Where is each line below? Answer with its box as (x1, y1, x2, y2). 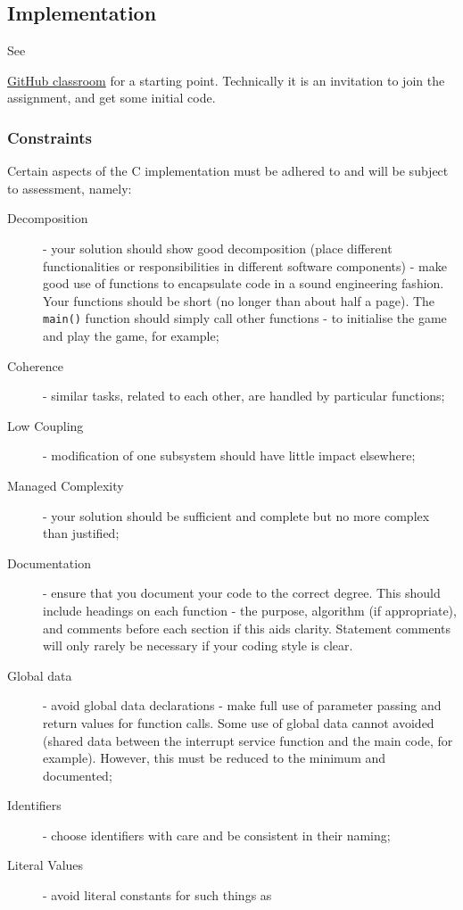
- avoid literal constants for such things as (43, 886, 272, 905)
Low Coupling (7, 416, 84, 434)
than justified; (43, 524, 120, 542)
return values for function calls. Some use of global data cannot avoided (43, 713, 434, 732)
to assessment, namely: (7, 178, 132, 197)
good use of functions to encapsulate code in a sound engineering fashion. (43, 274, 444, 293)
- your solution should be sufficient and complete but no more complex (43, 506, 430, 525)
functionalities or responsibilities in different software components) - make (43, 256, 447, 275)
